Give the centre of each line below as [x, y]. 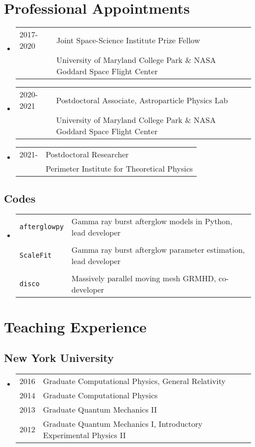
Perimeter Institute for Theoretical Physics [119, 169]
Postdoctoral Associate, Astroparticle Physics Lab [142, 100]
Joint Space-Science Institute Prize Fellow [128, 40]
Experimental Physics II [84, 435]
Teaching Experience [75, 326]
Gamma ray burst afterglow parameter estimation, [158, 250]
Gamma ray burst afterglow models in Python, [152, 221]
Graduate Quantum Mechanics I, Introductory [123, 423]
